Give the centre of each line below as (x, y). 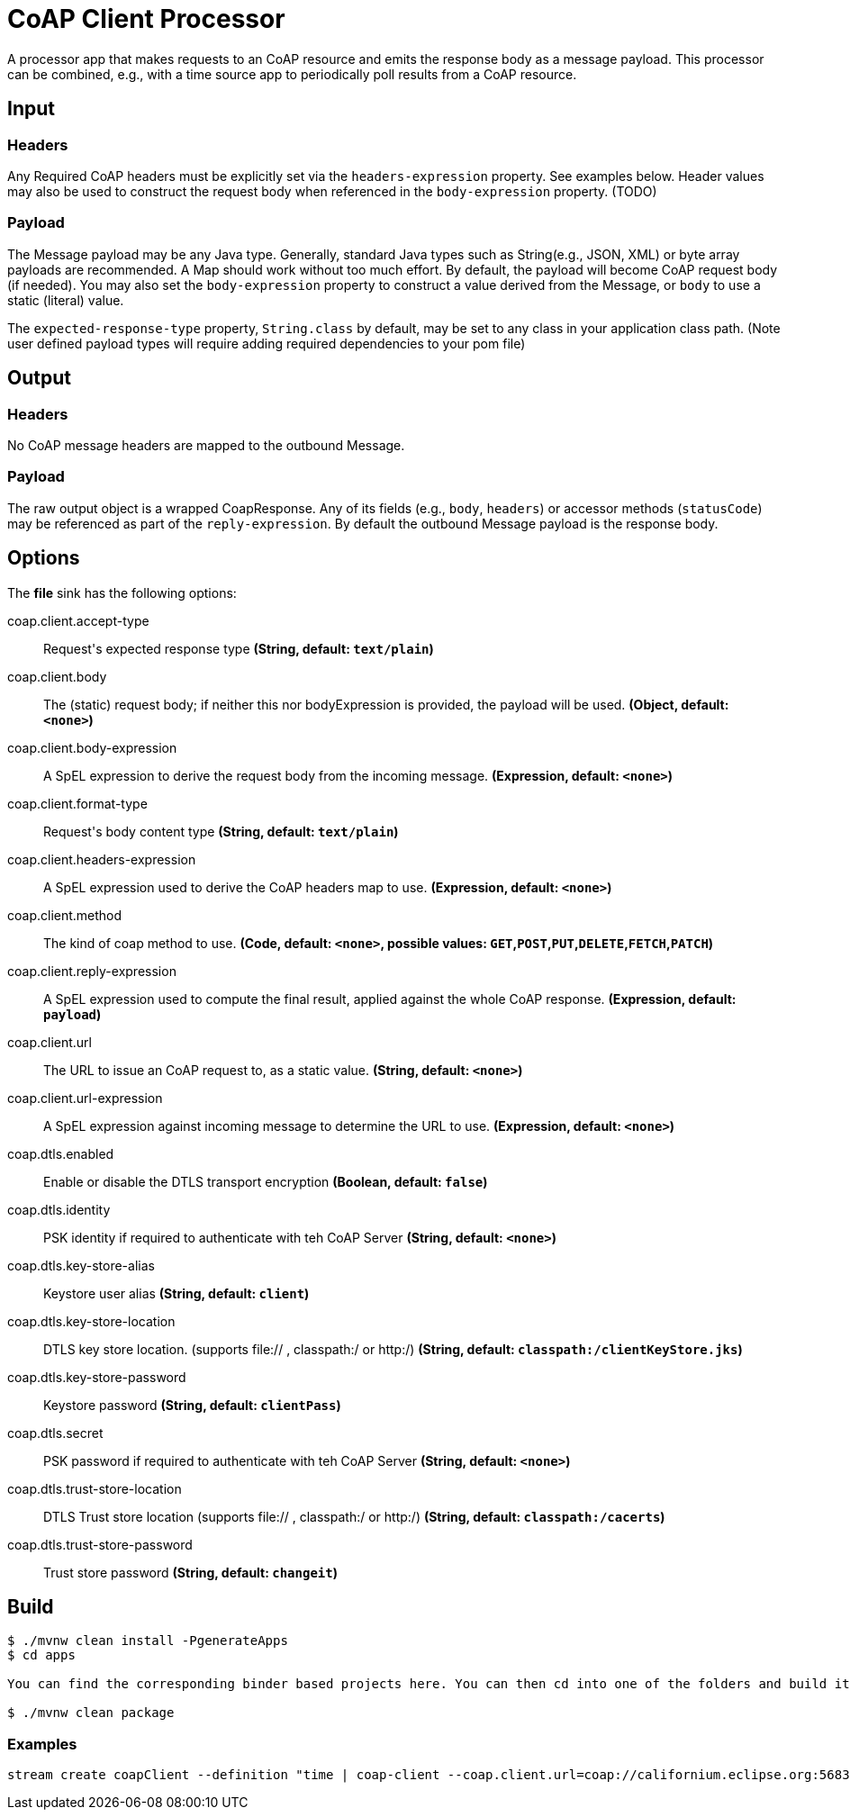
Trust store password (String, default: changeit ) (190, 1572)
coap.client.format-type (77, 803)
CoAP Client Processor (146, 19)
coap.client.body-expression (92, 747)
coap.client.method (65, 915)
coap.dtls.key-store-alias (81, 1265)
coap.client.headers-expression (102, 859)
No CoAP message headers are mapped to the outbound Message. (206, 445)
